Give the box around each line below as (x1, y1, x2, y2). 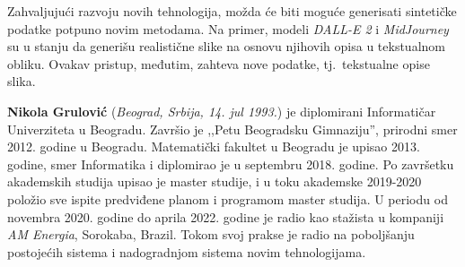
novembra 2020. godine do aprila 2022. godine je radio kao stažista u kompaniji (7, 207, 444, 226)
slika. (7, 72, 36, 90)
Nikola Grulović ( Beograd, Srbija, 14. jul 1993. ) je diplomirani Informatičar (7, 101, 436, 120)
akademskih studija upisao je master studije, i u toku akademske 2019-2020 (7, 172, 422, 191)
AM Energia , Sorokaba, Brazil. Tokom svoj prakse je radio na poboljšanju (7, 225, 415, 244)
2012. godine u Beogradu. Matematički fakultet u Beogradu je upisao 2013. (7, 137, 420, 156)
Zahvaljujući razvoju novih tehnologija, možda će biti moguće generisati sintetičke (7, 2, 457, 20)
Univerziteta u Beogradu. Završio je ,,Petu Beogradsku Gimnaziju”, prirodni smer (7, 119, 458, 138)
